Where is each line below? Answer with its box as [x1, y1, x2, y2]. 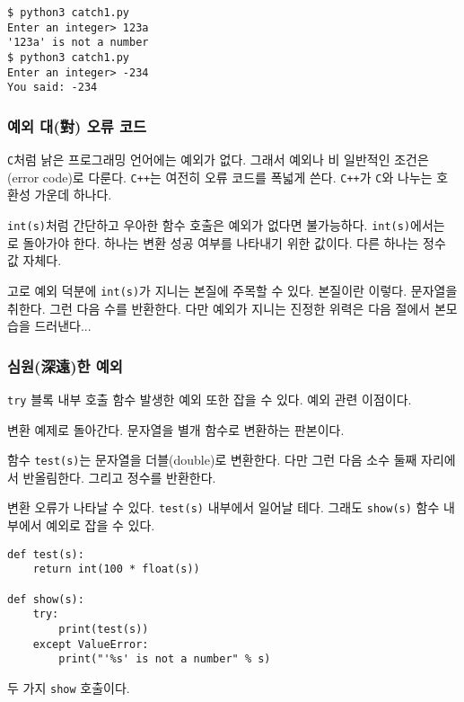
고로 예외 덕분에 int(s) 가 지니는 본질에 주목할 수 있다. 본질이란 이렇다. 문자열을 [7, 280, 458, 299]
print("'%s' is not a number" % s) [58, 653, 271, 666]
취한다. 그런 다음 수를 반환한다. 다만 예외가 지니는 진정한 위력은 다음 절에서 [7, 298, 431, 317]
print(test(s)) [58, 623, 149, 635]
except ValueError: [32, 637, 149, 651]
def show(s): [7, 592, 84, 606]
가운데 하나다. [34, 185, 112, 204]
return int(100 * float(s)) [32, 563, 200, 576]
